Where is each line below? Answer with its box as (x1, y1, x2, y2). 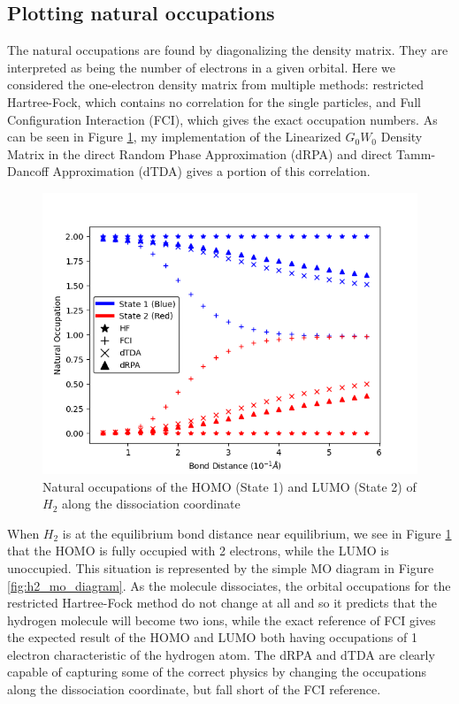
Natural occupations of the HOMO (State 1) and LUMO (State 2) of (42, 477, 417, 495)
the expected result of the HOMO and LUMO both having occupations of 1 (7, 628, 417, 647)
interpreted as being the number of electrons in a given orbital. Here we (7, 57, 396, 76)
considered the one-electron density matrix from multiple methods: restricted (7, 75, 425, 94)
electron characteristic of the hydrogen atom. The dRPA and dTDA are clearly (7, 645, 435, 663)
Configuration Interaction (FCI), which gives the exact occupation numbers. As (7, 110, 438, 128)
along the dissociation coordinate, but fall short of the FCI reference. (7, 680, 381, 699)
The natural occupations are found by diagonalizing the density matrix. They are (7, 41, 448, 59)
